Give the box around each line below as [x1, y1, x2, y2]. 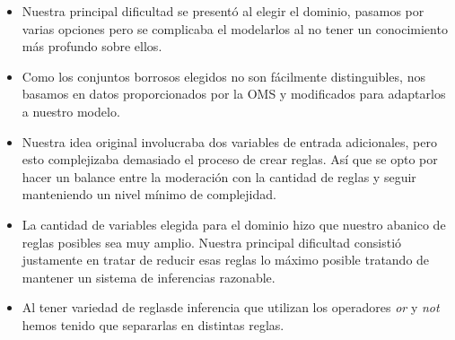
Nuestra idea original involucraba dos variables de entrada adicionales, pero [22, 132, 437, 151]
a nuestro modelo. [22, 101, 120, 120]
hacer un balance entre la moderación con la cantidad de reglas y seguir [22, 167, 416, 186]
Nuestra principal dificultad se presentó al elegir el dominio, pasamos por [22, 2, 424, 20]
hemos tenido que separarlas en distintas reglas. [22, 315, 284, 334]
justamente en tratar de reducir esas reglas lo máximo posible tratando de [22, 250, 430, 269]
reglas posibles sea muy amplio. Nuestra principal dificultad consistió [22, 232, 402, 251]
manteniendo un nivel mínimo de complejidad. [22, 185, 276, 204]
